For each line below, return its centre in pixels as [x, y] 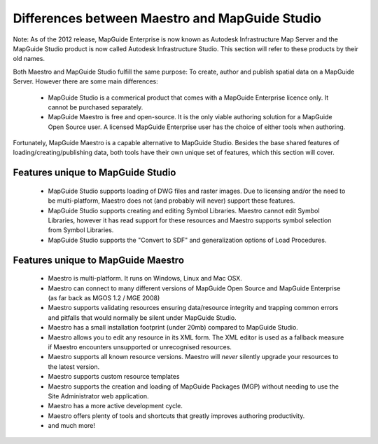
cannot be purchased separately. [96, 107]
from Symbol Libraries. [81, 230]
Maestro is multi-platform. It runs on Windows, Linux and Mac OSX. [145, 278]
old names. [29, 59]
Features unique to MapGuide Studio [94, 173]
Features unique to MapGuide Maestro [99, 260]
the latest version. [74, 366]
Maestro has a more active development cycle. [115, 406]
